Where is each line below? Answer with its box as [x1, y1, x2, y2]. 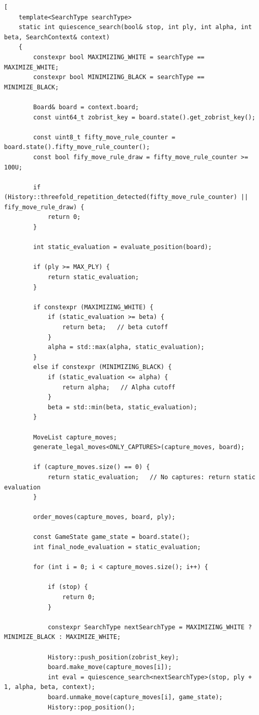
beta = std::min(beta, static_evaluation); [47, 403, 197, 411]
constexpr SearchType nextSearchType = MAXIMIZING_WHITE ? [47, 623, 252, 631]
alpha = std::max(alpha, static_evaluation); [47, 343, 205, 351]
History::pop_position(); [47, 703, 135, 711]
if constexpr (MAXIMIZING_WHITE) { [33, 303, 154, 311]
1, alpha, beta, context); [4, 683, 95, 691]
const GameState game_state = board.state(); [33, 533, 190, 541]
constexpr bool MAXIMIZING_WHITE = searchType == [33, 53, 205, 61]
